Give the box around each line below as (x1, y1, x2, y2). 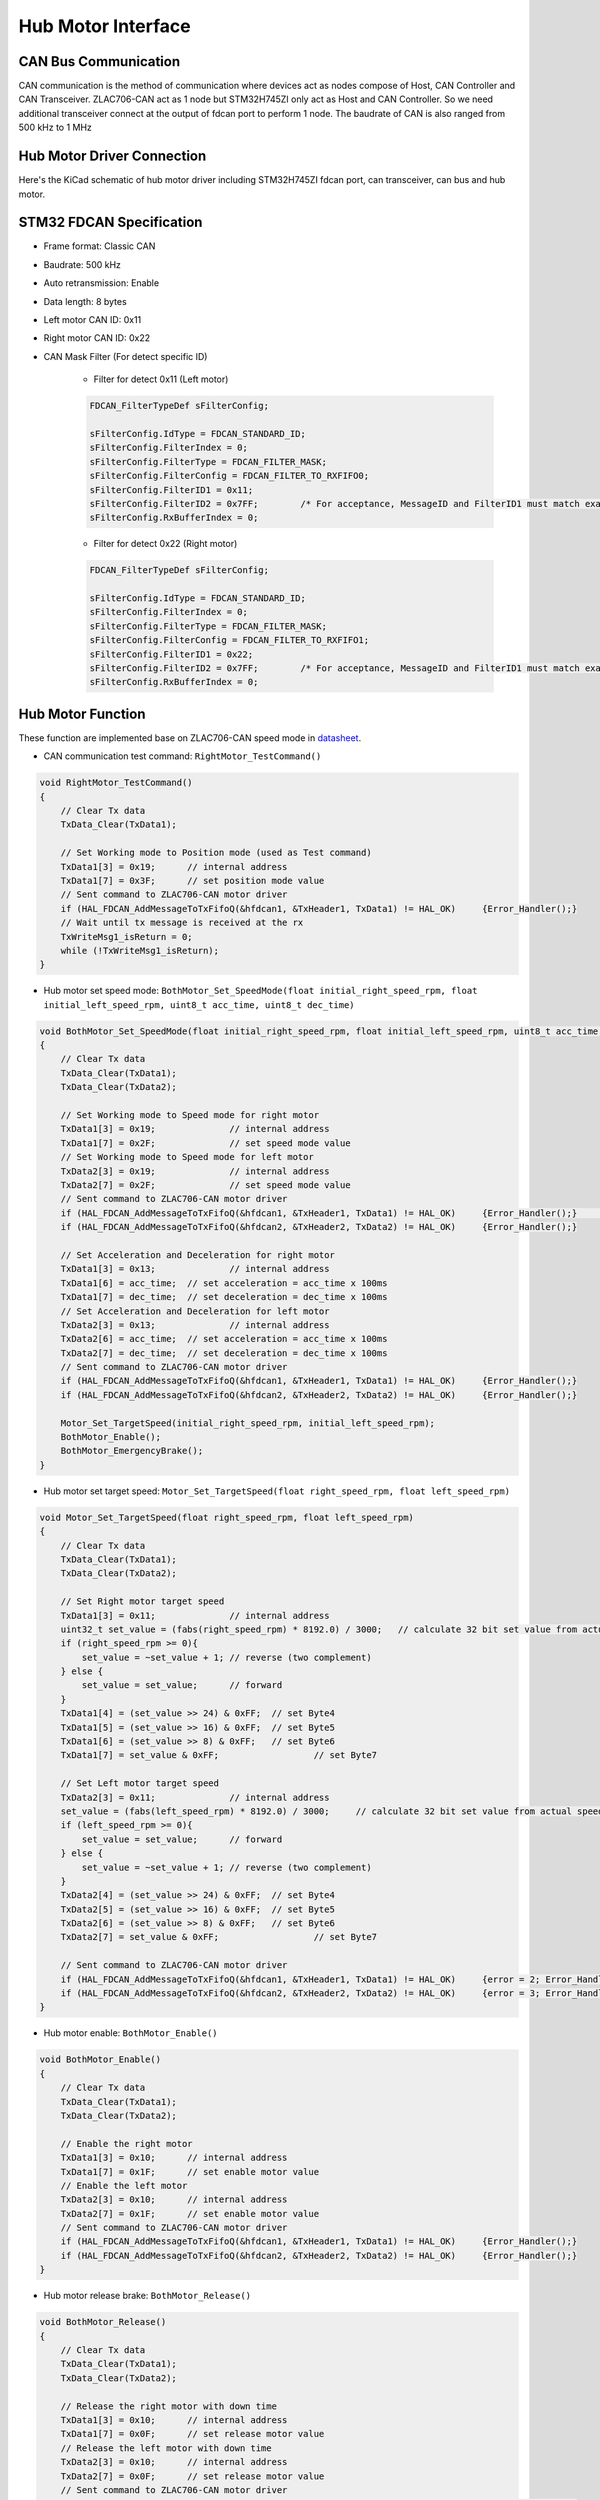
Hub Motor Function (18, 705, 146, 722)
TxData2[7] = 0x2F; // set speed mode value (60, 1179, 351, 1190)
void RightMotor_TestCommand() (39, 777, 194, 789)
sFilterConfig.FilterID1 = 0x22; (89, 648, 254, 660)
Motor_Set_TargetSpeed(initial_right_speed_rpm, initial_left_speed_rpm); (60, 1417, 435, 1429)
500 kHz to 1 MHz (18, 121, 92, 134)
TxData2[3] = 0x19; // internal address (60, 1165, 330, 1177)
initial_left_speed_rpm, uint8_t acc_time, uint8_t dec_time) (43, 999, 355, 1010)
